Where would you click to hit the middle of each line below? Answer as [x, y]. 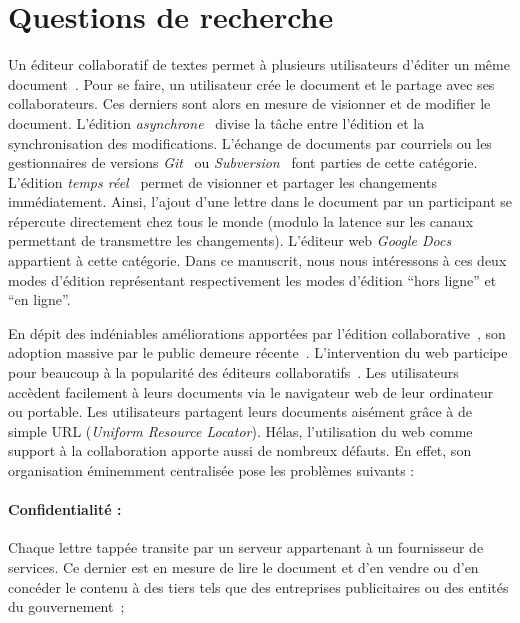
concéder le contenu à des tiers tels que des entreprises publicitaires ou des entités [258, 586]
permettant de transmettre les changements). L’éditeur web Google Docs [230, 240]
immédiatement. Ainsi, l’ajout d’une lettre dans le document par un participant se [260, 201]
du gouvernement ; [66, 606]
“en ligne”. [39, 299]
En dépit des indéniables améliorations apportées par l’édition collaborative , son [257, 332]
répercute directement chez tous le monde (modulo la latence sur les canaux [241, 220]
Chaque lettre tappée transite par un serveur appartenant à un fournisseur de [246, 547]
